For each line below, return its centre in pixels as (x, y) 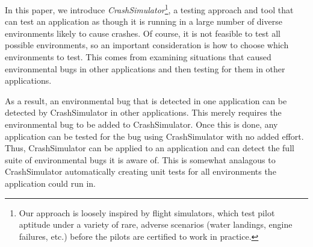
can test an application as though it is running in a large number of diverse (144, 21)
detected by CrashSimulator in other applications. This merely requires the (143, 112)
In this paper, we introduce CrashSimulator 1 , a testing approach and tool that (149, 9)
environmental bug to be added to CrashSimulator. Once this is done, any (141, 124)
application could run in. (50, 183)
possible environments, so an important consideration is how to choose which (147, 45)
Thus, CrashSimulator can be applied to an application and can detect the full (150, 148)
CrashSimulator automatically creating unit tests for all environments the (141, 171)
